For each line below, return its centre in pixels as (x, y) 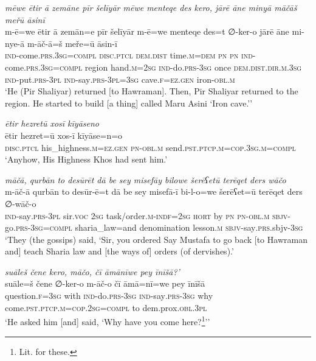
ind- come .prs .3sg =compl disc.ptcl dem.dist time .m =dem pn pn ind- (130, 55)
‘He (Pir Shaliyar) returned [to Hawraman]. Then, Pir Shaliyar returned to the (152, 91)
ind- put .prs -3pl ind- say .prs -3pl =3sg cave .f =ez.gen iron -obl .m (120, 79)
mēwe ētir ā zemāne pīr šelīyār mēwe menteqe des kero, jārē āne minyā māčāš (151, 7)
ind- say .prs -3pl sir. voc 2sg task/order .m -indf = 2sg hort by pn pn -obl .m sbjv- (148, 215)
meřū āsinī (25, 19)
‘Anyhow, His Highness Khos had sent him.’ (86, 159)
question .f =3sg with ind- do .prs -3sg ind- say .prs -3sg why (109, 296)
